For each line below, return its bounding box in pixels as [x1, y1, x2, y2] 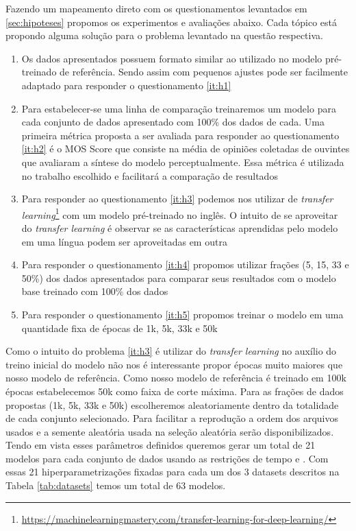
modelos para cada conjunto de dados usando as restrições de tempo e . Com [5, 451, 329, 465]
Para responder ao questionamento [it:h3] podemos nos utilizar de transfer [21, 191, 333, 206]
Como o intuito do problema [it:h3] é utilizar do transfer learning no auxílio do [5, 344, 337, 358]
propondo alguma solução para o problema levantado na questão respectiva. [5, 28, 323, 43]
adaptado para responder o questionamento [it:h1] [21, 78, 231, 92]
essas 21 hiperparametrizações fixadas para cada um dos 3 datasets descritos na [5, 464, 340, 479]
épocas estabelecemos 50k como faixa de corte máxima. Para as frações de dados [5, 383, 344, 398]
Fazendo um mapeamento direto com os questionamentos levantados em [5, 1, 307, 15]
